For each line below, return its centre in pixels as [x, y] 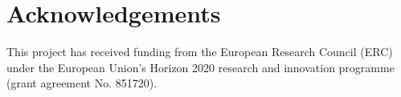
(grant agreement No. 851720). [82, 83]
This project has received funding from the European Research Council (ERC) [200, 52]
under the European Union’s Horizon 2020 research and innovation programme [200, 67]
